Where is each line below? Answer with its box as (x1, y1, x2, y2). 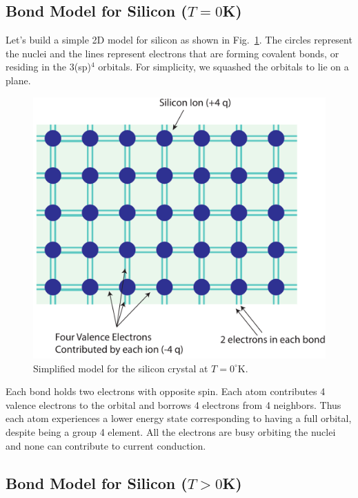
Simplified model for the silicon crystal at (33, 361, 208, 375)
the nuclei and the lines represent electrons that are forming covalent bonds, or (6, 46, 339, 60)
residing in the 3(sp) (6, 59, 91, 74)
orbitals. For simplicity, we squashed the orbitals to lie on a (98, 59, 349, 74)
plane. (6, 73, 31, 87)
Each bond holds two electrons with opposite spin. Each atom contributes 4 (6, 384, 326, 399)
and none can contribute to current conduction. (6, 438, 206, 452)
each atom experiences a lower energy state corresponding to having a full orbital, (6, 411, 352, 425)
